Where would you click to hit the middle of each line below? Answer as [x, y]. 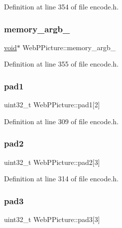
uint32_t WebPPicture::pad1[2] [52, 105]
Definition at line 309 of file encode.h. [61, 121]
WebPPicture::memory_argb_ [69, 47]
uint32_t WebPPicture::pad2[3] [52, 162]
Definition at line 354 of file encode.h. [61, 6]
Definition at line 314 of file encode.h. [61, 179]
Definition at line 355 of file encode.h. [61, 64]
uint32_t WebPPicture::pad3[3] [52, 219]
